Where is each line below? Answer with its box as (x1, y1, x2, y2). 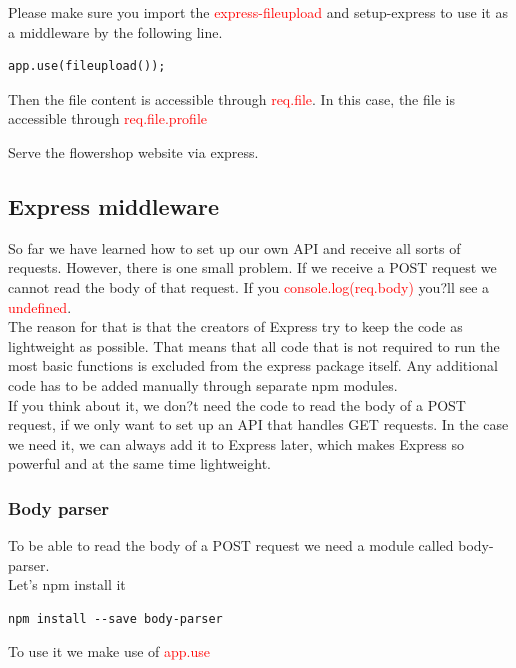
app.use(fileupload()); (8, 59, 166, 74)
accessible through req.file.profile (8, 108, 208, 129)
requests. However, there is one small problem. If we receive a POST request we (8, 257, 497, 278)
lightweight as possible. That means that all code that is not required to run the (8, 335, 500, 356)
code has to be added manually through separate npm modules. (8, 374, 398, 395)
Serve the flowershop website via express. (8, 141, 259, 162)
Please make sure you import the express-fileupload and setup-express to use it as (8, 2, 508, 22)
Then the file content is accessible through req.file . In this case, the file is (8, 88, 455, 109)
